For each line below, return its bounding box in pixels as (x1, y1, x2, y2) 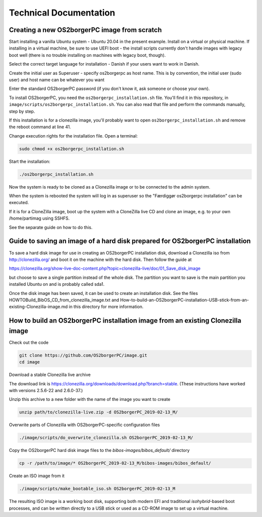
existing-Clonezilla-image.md (9, 304, 68, 310)
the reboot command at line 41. (9, 124, 71, 130)
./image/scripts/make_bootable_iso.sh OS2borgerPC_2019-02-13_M (19, 486, 176, 492)
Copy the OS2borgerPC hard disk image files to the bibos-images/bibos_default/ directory (9, 448, 190, 453)
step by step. (9, 108, 35, 114)
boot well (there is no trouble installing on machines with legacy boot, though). (9, 52, 166, 58)
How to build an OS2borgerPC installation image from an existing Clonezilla (9, 316, 242, 325)
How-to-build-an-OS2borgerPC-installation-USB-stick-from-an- (120, 297, 249, 303)
